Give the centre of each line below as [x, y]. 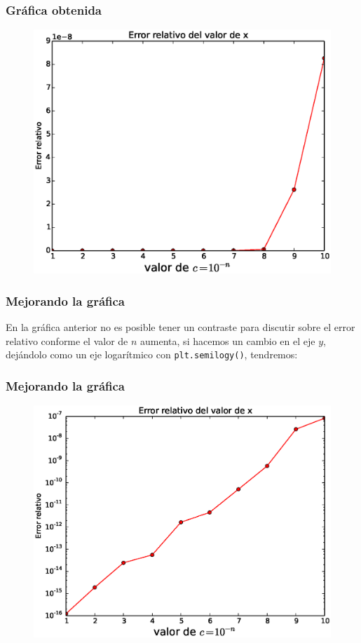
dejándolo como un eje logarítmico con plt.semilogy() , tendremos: [152, 354]
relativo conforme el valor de [67, 340]
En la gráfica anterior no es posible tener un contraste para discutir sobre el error [180, 327]
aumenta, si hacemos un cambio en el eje [228, 340]
